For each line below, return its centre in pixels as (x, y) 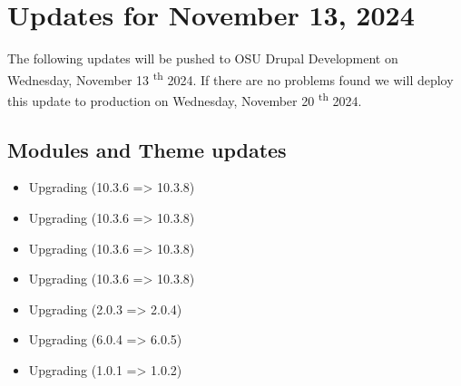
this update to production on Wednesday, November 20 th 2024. (185, 99)
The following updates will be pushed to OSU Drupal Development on (203, 58)
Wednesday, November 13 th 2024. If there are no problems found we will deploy (230, 78)
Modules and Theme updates (147, 149)
